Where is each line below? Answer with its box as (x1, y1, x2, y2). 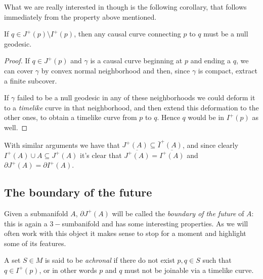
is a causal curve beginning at (90, 55, 183, 66)
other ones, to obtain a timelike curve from (4, 112, 137, 123)
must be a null (203, 28, 248, 39)
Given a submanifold (4, 208, 68, 218)
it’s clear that (80, 149, 122, 160)
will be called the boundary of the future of (112, 208, 244, 218)
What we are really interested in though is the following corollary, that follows (4, 2, 247, 12)
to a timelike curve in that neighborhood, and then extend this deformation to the (4, 102, 259, 112)
